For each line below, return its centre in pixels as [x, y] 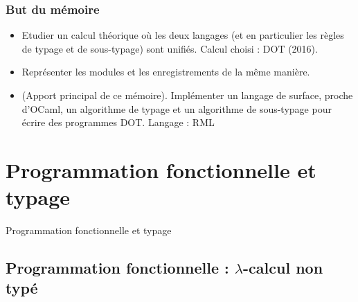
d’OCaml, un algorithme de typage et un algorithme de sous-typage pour [177, 108]
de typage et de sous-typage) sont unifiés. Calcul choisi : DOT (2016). [170, 48]
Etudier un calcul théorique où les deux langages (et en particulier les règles [183, 35]
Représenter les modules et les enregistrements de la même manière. [166, 72]
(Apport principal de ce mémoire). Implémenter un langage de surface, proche [187, 95]
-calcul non [283, 268]
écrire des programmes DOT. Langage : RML [118, 122]
